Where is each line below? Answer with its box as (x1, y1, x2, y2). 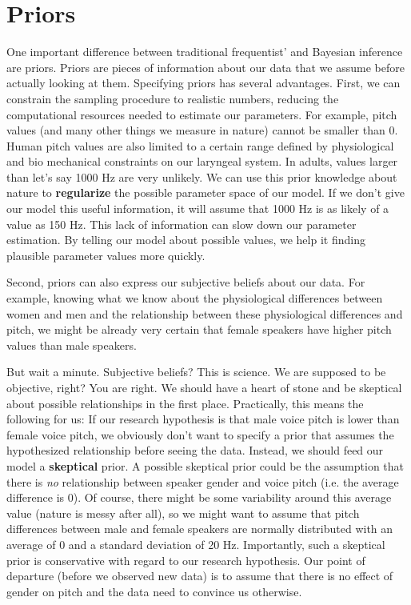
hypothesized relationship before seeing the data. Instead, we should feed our (6, 442, 384, 459)
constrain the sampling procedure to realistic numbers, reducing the (6, 90, 339, 106)
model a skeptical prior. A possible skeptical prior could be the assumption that (6, 457, 405, 474)
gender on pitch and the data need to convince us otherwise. (6, 583, 302, 599)
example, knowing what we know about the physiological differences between (6, 290, 383, 307)
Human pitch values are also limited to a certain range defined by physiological (6, 137, 394, 154)
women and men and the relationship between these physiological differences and (6, 305, 403, 322)
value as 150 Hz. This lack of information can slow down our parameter (6, 215, 357, 232)
